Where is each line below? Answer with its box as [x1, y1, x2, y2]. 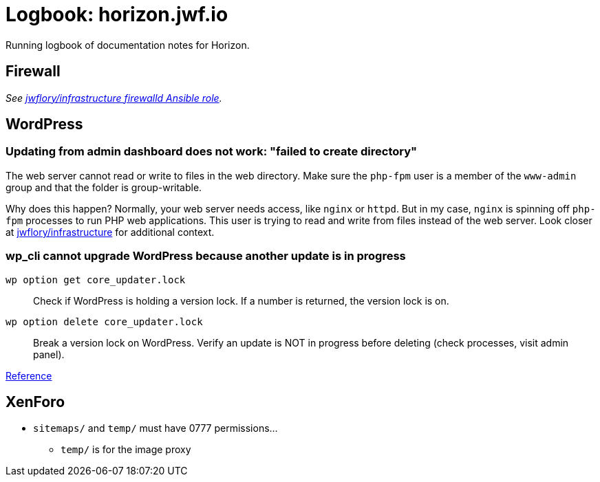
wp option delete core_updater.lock [6, 316, 203, 327]
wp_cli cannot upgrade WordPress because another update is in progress [6, 249, 406, 263]
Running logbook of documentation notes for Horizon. [6, 39, 250, 51]
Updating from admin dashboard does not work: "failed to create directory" [6, 144, 418, 159]
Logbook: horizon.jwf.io [6, 3, 228, 26]
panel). [33, 348, 65, 360]
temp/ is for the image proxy [61, 443, 191, 456]
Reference [6, 369, 52, 382]
